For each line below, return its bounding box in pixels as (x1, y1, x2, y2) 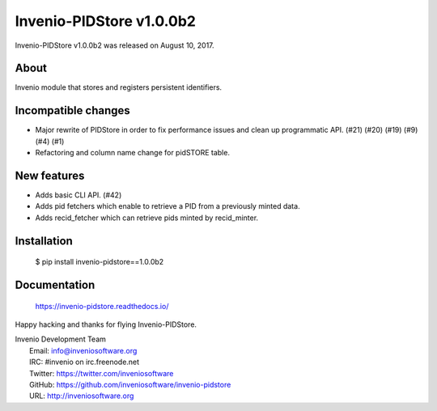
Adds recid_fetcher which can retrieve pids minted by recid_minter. (35, 213, 259, 222)
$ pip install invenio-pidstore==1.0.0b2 (35, 257, 164, 267)
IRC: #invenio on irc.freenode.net (29, 357, 140, 367)
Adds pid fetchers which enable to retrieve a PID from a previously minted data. (35, 201, 300, 211)
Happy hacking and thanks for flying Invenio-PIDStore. (15, 320, 197, 329)
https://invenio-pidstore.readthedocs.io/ (35, 301, 169, 311)
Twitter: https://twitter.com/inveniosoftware (29, 368, 174, 378)
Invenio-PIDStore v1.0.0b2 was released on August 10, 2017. (15, 40, 214, 50)
